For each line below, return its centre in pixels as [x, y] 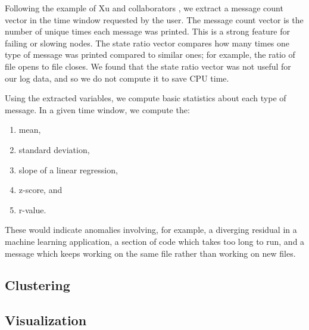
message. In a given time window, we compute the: [97, 109]
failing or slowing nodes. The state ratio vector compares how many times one [147, 43]
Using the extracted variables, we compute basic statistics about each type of [146, 98]
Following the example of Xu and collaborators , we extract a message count [144, 8]
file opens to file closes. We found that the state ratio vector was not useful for [148, 66]
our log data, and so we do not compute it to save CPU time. [117, 78]
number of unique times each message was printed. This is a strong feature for [148, 31]
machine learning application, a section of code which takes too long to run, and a [155, 241]
